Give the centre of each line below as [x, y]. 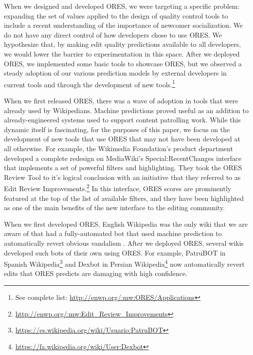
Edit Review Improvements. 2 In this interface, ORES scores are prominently [118, 187]
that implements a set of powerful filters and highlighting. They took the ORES [123, 168]
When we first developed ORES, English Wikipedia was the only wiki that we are [126, 224]
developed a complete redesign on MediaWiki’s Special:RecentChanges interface [123, 158]
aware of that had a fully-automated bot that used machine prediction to [113, 233]
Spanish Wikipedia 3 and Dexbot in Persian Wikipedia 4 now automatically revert [124, 263]
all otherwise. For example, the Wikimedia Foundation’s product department [118, 148]
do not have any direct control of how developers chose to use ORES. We [113, 34]
